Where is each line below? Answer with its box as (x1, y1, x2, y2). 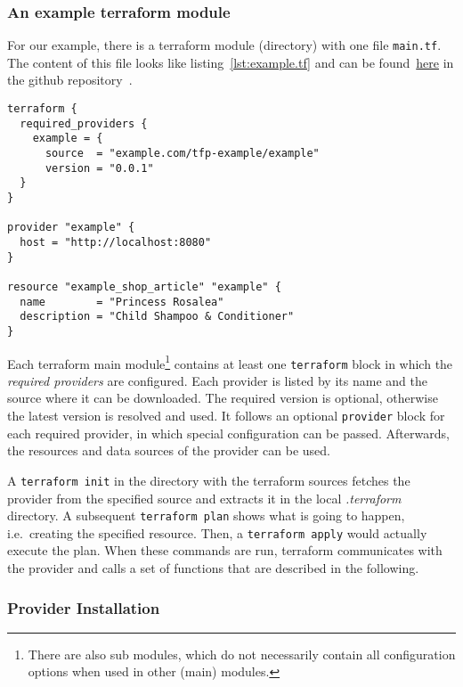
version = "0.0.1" (45, 161, 154, 175)
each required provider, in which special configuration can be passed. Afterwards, (7, 423, 450, 442)
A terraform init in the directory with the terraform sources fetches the (7, 470, 410, 489)
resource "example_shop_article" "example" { (7, 280, 281, 293)
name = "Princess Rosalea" (20, 295, 224, 308)
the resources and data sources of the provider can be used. (7, 441, 331, 460)
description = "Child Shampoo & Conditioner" (20, 310, 295, 323)
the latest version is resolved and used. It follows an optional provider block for (7, 406, 445, 425)
